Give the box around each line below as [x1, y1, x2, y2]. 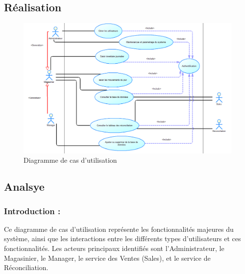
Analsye [4, 179, 45, 194]
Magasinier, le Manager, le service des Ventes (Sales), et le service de [4, 252, 211, 263]
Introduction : [4, 204, 61, 217]
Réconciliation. [4, 262, 49, 273]
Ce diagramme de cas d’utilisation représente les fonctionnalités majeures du [4, 224, 234, 234]
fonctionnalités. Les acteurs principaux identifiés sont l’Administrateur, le [4, 243, 224, 253]
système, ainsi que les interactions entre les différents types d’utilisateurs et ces [4, 233, 241, 244]
